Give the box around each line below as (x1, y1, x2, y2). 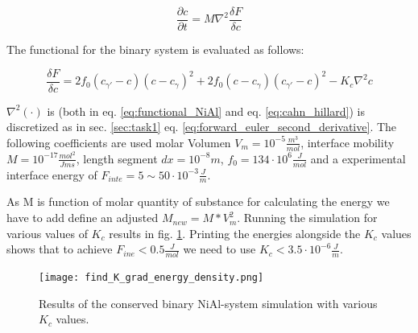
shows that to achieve (6, 240, 113, 257)
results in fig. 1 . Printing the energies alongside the (109, 224, 361, 241)
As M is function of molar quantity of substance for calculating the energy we (6, 193, 390, 210)
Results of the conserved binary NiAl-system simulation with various (39, 294, 378, 311)
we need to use (183, 240, 256, 257)
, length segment (76, 150, 158, 166)
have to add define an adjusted (6, 209, 159, 226)
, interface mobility (300, 134, 395, 150)
